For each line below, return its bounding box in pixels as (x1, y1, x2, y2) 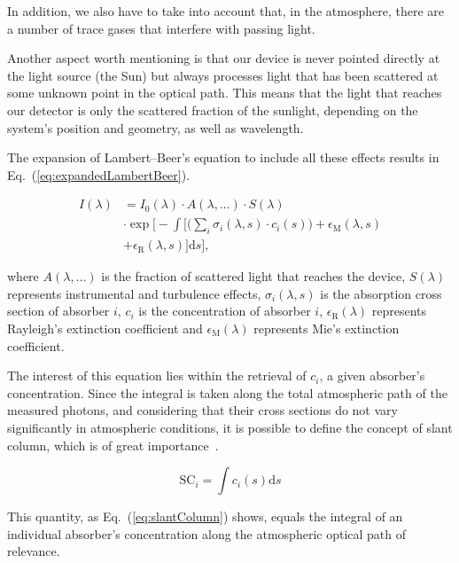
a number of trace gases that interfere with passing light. (7, 19, 315, 37)
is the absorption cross (320, 284, 442, 302)
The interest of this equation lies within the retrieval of (7, 366, 307, 385)
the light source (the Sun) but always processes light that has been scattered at (7, 66, 439, 84)
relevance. (7, 542, 60, 560)
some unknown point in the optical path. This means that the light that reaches (7, 83, 442, 102)
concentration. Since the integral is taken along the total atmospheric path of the (7, 383, 447, 402)
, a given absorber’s (319, 366, 425, 385)
